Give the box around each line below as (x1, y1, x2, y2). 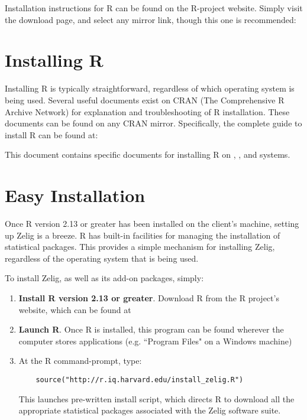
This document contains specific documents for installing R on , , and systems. (5, 148, 290, 161)
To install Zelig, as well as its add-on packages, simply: (5, 272, 204, 284)
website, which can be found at (18, 303, 131, 315)
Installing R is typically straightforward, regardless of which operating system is (5, 82, 295, 95)
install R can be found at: (5, 128, 98, 141)
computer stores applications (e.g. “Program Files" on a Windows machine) (18, 334, 292, 347)
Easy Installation (5, 183, 146, 207)
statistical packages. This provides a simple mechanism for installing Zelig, (5, 240, 275, 253)
